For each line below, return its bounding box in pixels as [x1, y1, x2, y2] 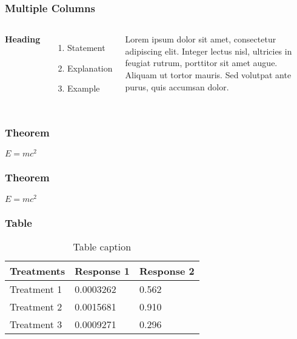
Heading [5, 33, 41, 45]
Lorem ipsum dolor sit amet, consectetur [125, 33, 276, 45]
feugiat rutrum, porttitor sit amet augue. [125, 56, 278, 69]
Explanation [67, 61, 113, 74]
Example [67, 82, 100, 95]
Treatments [10, 263, 65, 278]
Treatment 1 [10, 281, 62, 296]
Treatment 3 [10, 317, 62, 331]
